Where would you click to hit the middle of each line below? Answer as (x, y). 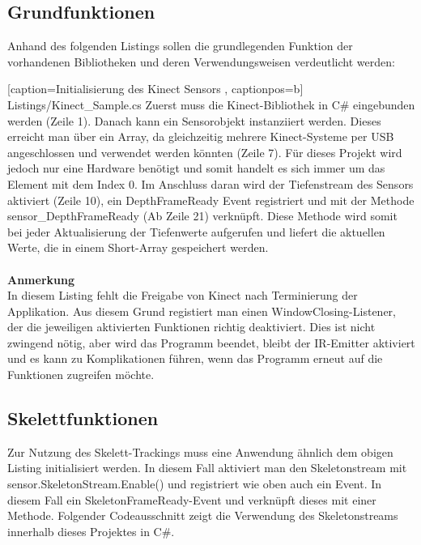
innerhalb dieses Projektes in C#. (91, 531)
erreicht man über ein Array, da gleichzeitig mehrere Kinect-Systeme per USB (201, 136)
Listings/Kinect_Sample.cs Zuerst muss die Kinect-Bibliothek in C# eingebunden (211, 104)
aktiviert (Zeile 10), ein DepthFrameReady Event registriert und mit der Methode (211, 200)
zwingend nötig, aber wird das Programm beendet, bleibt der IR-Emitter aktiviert (211, 342)
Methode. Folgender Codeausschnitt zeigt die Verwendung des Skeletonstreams (203, 515)
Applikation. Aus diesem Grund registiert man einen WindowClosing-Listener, (202, 311)
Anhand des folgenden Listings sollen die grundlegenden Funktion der (180, 46)
